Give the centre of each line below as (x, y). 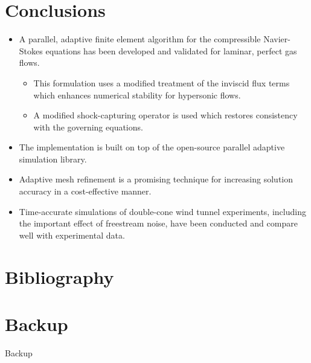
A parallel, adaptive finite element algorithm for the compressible (140, 39)
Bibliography (59, 276)
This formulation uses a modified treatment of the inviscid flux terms (162, 82)
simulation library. (53, 159)
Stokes (31, 50)
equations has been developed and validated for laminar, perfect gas (171, 50)
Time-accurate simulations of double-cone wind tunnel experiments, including (162, 211)
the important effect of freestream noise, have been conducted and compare (158, 223)
